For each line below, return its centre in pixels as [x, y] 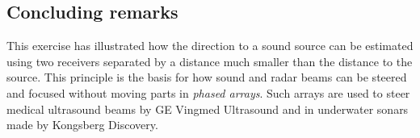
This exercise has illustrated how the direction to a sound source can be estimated [210, 46]
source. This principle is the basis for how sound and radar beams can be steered [207, 77]
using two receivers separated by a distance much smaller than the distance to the [210, 61]
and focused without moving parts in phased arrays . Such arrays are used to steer [208, 92]
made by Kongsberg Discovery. [82, 125]
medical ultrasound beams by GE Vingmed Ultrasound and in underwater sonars [208, 109]
